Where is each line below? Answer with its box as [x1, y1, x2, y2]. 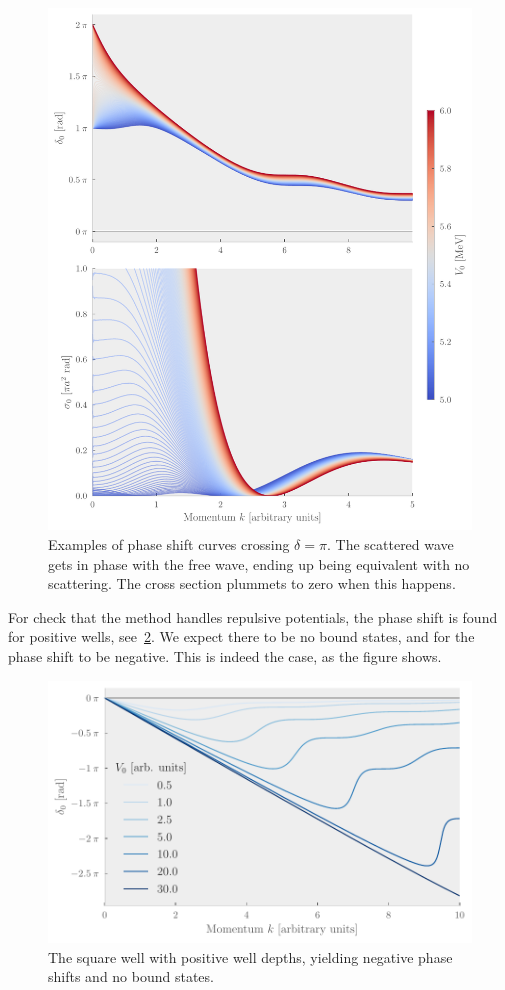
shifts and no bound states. [48, 966, 214, 987]
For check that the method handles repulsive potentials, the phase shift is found [8, 606, 498, 627]
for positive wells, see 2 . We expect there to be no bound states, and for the [8, 626, 475, 647]
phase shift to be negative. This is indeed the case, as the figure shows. [8, 646, 442, 667]
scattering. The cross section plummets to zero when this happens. [48, 573, 456, 594]
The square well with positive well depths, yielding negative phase [48, 946, 453, 967]
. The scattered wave [326, 534, 454, 555]
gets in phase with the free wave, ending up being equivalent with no [48, 553, 470, 574]
